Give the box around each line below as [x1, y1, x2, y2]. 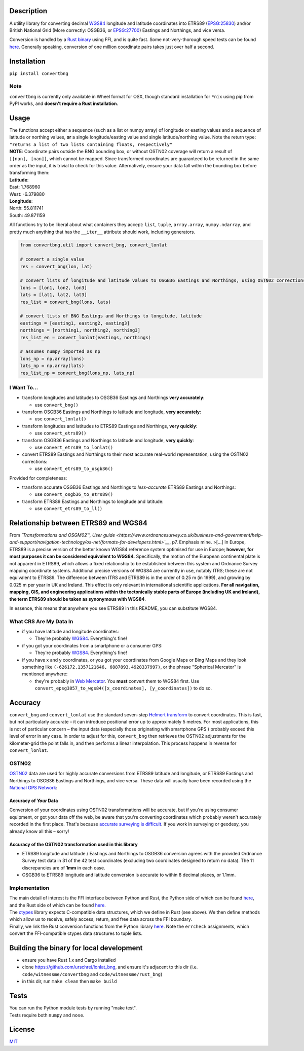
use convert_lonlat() [34, 416, 87, 422]
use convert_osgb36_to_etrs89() [34, 491, 113, 497]
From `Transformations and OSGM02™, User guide [9, 532, 116, 538]
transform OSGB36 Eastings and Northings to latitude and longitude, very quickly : [22, 437, 195, 443]
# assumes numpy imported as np [20, 349, 101, 354]
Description [9, 7, 48, 15]
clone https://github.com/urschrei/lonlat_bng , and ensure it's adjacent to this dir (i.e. [22, 964, 198, 970]
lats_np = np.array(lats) [20, 363, 85, 369]
